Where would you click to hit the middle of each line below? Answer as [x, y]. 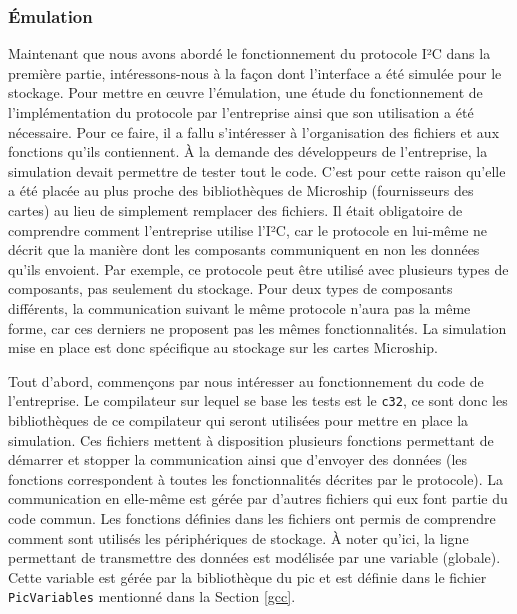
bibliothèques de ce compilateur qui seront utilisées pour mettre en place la [238, 419]
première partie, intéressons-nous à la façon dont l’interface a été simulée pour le [255, 72]
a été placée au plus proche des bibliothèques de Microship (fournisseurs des [241, 190]
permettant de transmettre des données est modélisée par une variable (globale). [254, 557]
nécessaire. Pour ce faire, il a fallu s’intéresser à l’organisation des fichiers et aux [254, 131]
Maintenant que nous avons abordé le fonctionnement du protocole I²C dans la [249, 53]
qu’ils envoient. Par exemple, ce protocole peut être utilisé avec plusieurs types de [258, 268]
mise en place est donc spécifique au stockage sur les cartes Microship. [223, 347]
